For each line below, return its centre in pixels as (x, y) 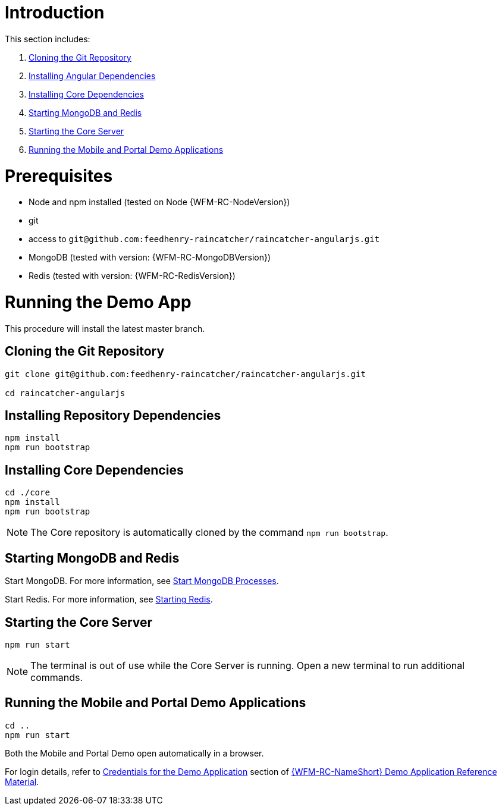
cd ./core (27, 493)
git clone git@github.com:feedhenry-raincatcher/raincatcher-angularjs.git (185, 374)
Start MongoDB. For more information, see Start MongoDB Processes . (142, 581)
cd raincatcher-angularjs (65, 393)
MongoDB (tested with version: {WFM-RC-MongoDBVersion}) (150, 258)
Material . (22, 781)
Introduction (55, 12)
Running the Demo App (98, 302)
